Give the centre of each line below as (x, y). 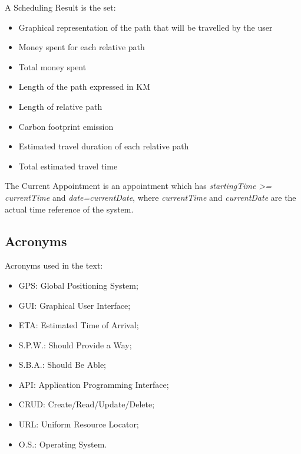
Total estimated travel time (68, 166)
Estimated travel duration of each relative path (104, 146)
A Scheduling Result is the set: (60, 7)
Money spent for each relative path (82, 47)
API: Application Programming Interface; (94, 384)
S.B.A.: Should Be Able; (62, 365)
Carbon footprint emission (66, 126)
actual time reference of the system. (69, 209)
